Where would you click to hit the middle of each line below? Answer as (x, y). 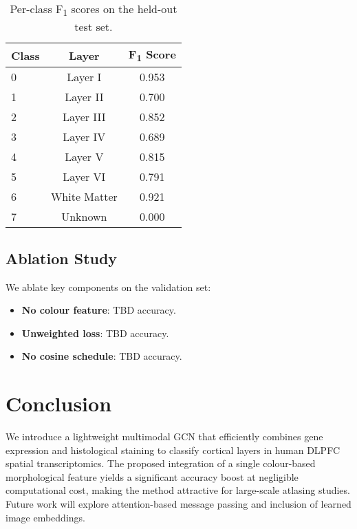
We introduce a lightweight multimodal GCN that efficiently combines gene (164, 436)
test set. (94, 27)
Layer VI (84, 177)
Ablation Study (62, 258)
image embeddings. (45, 517)
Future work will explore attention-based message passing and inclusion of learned (178, 504)
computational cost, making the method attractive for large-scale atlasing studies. (178, 490)
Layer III (84, 117)
